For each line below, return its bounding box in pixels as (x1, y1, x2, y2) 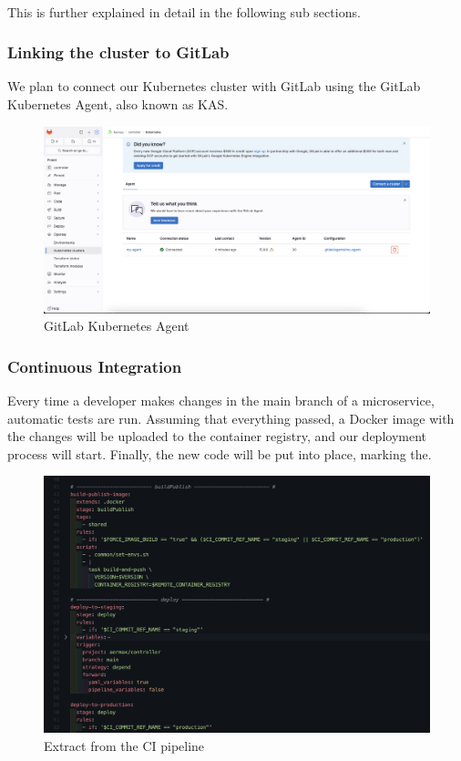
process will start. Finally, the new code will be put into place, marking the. (7, 444, 432, 463)
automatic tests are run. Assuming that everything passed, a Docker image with (7, 408, 455, 427)
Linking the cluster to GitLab (7, 41, 230, 64)
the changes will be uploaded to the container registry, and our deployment (7, 427, 426, 446)
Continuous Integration (7, 355, 182, 377)
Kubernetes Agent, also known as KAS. (7, 95, 229, 113)
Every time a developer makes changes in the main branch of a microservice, (7, 390, 435, 409)
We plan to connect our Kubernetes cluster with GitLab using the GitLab (7, 77, 421, 96)
